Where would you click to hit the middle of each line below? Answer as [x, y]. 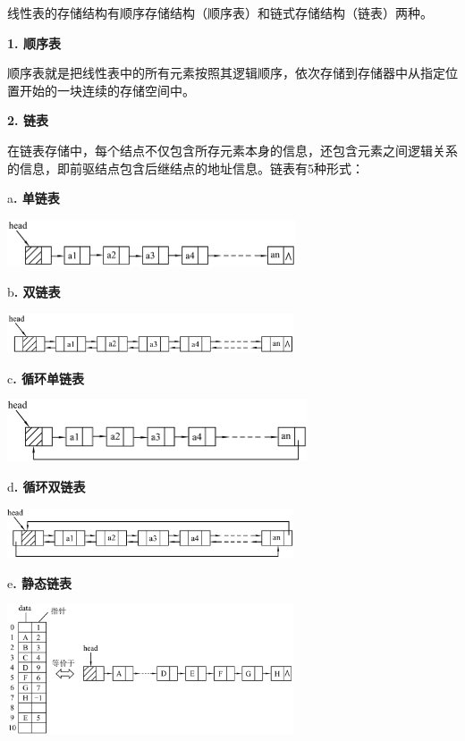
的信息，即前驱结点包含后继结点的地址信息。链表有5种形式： [186, 168]
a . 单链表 [34, 198]
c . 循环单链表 [46, 378]
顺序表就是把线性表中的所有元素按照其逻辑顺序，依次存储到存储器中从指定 [226, 73]
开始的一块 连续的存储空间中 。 [107, 90]
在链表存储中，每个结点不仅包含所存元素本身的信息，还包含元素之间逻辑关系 [232, 150]
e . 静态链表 [40, 582]
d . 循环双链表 [46, 486]
